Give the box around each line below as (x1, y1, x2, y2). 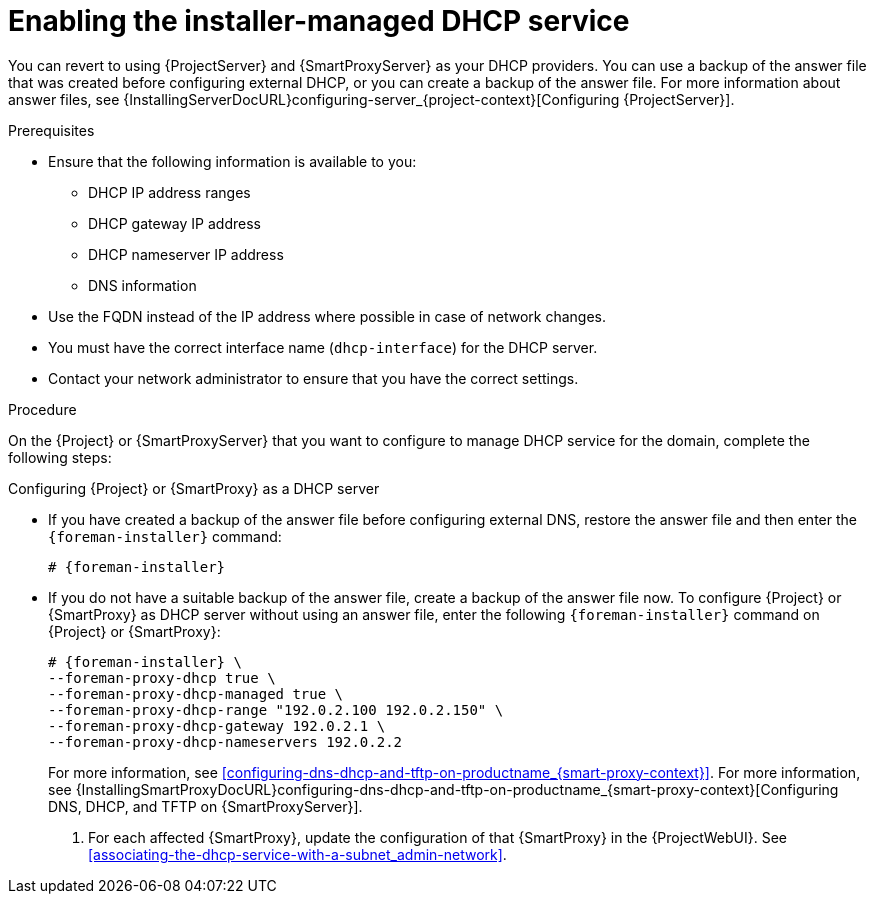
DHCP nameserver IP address (88, 245, 284, 263)
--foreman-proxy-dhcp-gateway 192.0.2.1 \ (48, 717, 386, 734)
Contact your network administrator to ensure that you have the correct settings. (48, 369, 579, 387)
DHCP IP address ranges (88, 183, 251, 201)
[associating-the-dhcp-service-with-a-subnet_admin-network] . (88, 845, 507, 863)
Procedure (8, 400, 77, 418)
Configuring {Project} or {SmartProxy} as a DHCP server (8, 479, 380, 497)
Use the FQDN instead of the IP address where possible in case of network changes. (48, 307, 606, 325)
